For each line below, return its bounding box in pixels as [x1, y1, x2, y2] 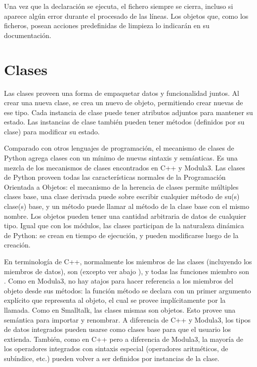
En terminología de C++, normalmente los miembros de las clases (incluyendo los [4, 256, 252, 266]
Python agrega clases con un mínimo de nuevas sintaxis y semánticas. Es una [4, 153, 238, 163]
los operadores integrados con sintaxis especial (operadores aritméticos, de [4, 343, 228, 354]
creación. [4, 240, 31, 250]
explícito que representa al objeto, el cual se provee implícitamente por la [4, 295, 226, 305]
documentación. [4, 30, 51, 40]
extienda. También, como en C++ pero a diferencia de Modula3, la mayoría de [4, 333, 243, 344]
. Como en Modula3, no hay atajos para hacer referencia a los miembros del [4, 276, 233, 286]
